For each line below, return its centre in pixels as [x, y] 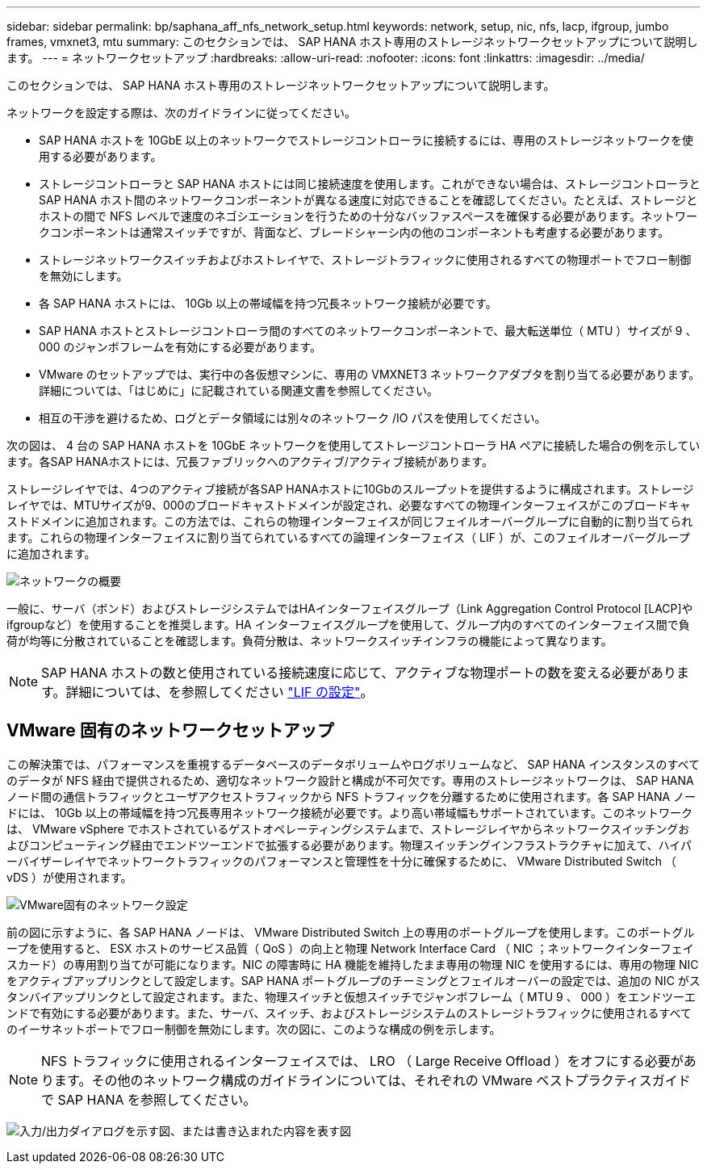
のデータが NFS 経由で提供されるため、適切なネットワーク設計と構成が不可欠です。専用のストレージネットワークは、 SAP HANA [350, 780]
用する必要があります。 [100, 156]
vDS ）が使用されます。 [69, 877]
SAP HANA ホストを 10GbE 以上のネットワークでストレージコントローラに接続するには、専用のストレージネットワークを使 [366, 140]
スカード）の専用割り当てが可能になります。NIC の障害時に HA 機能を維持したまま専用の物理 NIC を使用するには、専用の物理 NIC [353, 964]
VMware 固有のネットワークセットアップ [170, 731]
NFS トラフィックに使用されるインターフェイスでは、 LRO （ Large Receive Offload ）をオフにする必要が [362, 1061]
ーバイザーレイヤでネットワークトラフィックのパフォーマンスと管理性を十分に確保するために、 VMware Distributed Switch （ [341, 861]
